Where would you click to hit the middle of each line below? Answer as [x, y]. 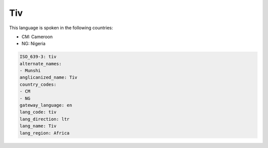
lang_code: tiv [38, 112]
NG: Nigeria [33, 44]
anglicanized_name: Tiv [49, 77]
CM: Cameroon [37, 37]
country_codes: [38, 84]
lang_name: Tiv [38, 126]
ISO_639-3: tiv [38, 57]
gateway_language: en [46, 105]
